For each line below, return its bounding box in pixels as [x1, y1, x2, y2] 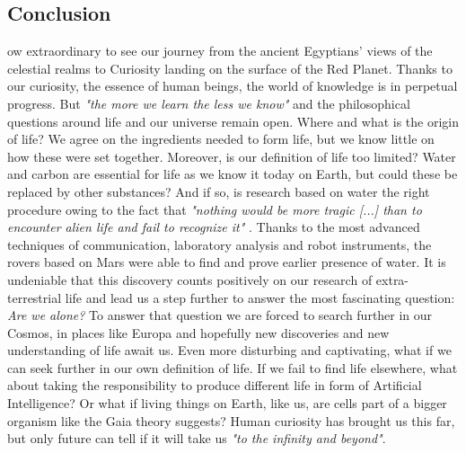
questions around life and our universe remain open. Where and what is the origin [7, 111, 460, 130]
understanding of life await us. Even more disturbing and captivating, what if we [7, 341, 452, 360]
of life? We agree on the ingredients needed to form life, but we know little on [7, 129, 435, 148]
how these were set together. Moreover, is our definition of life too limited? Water [7, 147, 456, 165]
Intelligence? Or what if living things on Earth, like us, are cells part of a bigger [7, 394, 447, 413]
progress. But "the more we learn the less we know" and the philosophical [7, 93, 410, 112]
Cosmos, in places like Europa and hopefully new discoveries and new [7, 323, 390, 342]
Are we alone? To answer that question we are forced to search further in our [7, 306, 433, 324]
